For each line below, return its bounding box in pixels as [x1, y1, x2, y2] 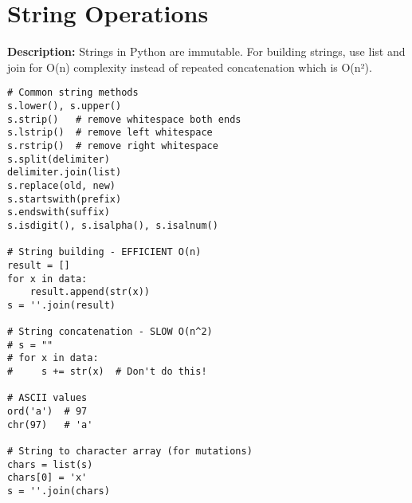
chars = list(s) [7, 458, 93, 470]
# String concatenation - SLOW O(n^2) [7, 326, 213, 338]
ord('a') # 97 [7, 406, 88, 418]
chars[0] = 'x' [7, 472, 88, 484]
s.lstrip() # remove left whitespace [7, 127, 213, 139]
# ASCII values [7, 392, 88, 404]
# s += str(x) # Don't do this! [7, 366, 207, 378]
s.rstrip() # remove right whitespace [7, 140, 218, 151]
